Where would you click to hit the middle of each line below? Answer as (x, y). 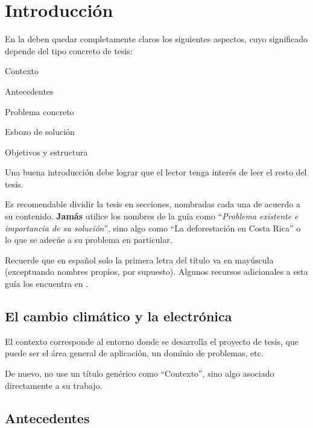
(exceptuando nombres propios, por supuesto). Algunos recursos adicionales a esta (156, 272)
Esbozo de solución (40, 132)
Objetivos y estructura (46, 152)
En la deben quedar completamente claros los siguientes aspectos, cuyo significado (156, 39)
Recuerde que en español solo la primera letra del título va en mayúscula (139, 260)
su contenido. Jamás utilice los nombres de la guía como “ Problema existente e (152, 216)
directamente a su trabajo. (54, 385)
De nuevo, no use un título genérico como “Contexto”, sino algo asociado (140, 373)
